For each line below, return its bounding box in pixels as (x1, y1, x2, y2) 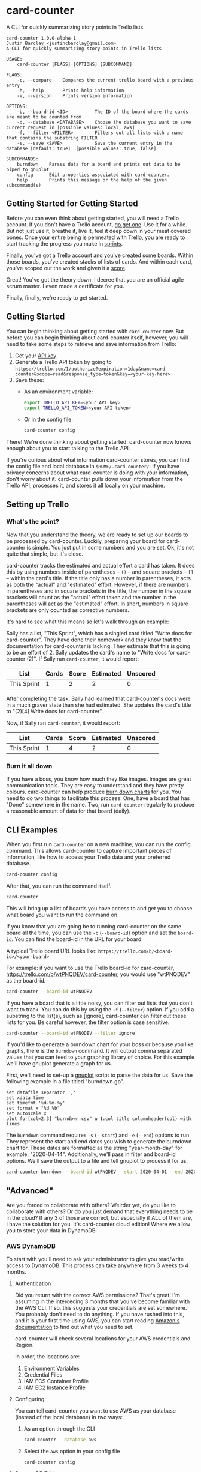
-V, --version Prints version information (17, 92, 133, 99)
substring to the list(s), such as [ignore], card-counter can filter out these (6, 1012, 187, 1019)
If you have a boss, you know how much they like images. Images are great (6, 775, 191, 783)
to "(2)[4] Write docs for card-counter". (6, 707, 103, 715)
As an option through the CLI (23, 1425, 95, 1432)
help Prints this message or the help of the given (17, 177, 167, 183)
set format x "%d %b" (6, 1106, 60, 1112)
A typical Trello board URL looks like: (6, 947, 97, 954)
